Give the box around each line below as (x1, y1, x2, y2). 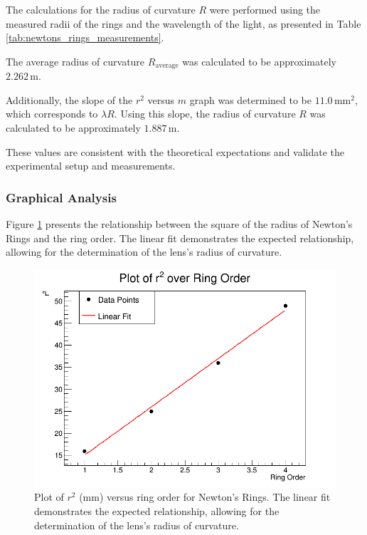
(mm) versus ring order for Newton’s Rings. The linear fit (79, 489, 331, 504)
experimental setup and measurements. (6, 158, 176, 173)
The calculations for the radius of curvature (6, 2, 196, 16)
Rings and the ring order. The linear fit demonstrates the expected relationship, (6, 230, 354, 245)
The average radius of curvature (6, 53, 145, 68)
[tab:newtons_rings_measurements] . (6, 30, 164, 45)
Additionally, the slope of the (6, 92, 133, 107)
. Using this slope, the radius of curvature (114, 106, 296, 121)
